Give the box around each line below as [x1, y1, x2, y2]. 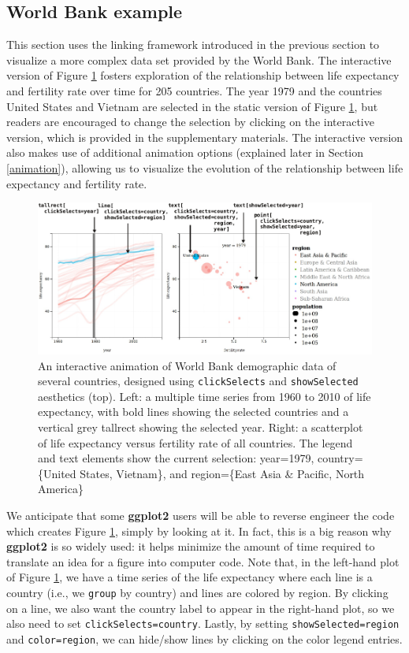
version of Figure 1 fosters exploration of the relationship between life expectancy [6, 67, 400, 83]
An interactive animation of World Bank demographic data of [38, 357, 336, 373]
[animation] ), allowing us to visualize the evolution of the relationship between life [6, 159, 403, 176]
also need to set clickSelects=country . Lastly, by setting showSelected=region [6, 615, 400, 632]
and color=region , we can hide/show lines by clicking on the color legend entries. [6, 630, 403, 647]
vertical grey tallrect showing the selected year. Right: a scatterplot [38, 418, 363, 435]
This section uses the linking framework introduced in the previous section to [6, 36, 380, 53]
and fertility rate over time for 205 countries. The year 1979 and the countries [6, 82, 382, 98]
